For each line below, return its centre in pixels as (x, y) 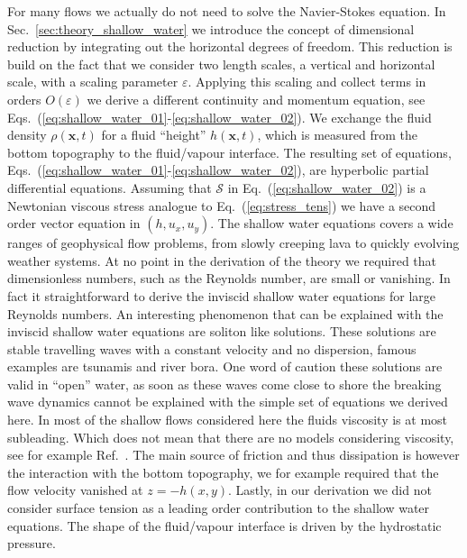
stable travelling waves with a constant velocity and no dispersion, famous (212, 348)
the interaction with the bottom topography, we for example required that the (223, 472)
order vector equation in (74, 223)
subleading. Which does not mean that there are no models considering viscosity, (231, 437)
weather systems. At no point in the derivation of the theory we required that (222, 260)
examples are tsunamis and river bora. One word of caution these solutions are (225, 366)
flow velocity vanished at (75, 490)
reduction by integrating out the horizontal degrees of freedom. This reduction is (230, 46)
